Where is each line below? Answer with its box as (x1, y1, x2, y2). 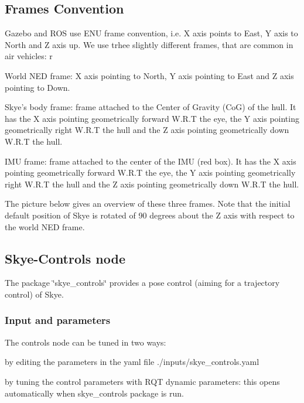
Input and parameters (5, 313, 111, 327)
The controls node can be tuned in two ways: (5, 336, 166, 348)
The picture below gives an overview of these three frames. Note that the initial (5, 197, 291, 210)
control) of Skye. (5, 288, 64, 300)
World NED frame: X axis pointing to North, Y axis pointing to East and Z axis (5, 69, 294, 81)
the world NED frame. (5, 220, 85, 233)
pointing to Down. (5, 81, 70, 93)
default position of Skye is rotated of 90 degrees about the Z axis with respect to (5, 209, 295, 221)
